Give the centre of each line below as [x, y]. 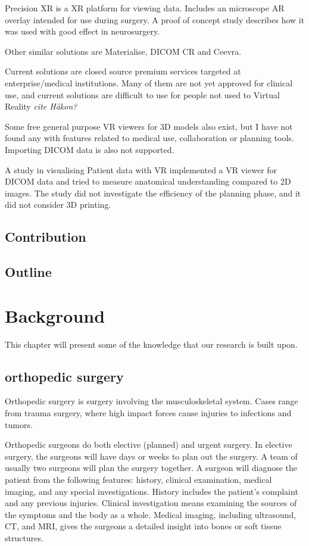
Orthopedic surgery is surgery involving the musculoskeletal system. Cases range [152, 401]
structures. [24, 537]
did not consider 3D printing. [58, 205]
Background [55, 315]
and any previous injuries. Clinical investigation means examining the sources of [151, 503]
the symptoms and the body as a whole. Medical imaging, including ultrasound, [151, 514]
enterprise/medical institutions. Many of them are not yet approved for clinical [149, 82]
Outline [28, 272]
